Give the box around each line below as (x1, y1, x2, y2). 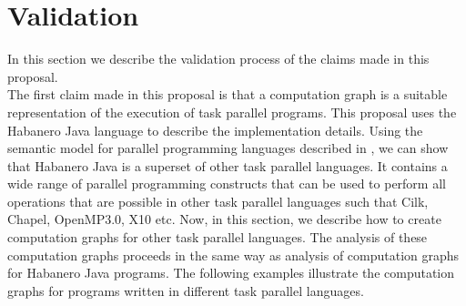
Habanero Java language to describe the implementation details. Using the (7, 120, 423, 139)
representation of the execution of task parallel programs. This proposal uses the (7, 102, 457, 121)
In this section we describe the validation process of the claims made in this (7, 49, 430, 68)
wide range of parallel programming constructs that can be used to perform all (7, 174, 446, 193)
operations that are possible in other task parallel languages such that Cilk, (7, 191, 429, 210)
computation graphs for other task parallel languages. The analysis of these (7, 228, 428, 247)
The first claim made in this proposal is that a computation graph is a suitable (7, 85, 448, 104)
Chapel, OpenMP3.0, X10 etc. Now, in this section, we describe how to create (7, 209, 441, 229)
